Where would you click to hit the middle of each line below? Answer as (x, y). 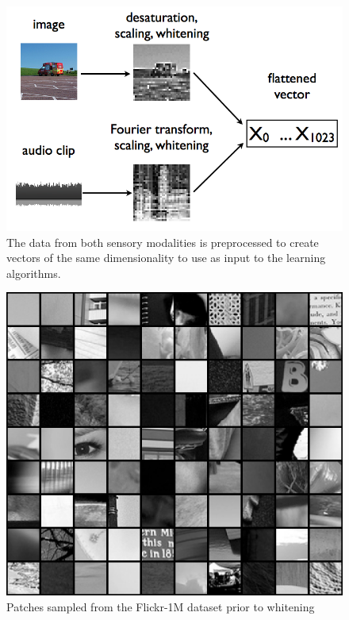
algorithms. (34, 273)
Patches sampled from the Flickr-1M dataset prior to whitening (161, 606)
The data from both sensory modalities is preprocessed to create (163, 242)
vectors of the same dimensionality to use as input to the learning (166, 258)
